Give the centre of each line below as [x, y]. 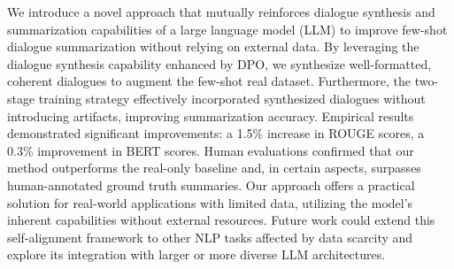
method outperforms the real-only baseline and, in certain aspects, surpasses [214, 168]
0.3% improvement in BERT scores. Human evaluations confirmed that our [211, 150]
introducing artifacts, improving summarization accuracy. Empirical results [211, 115]
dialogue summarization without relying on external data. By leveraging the [213, 46]
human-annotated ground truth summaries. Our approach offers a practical [211, 184]
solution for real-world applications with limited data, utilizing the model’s [210, 202]
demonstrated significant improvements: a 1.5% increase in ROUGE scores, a [216, 133]
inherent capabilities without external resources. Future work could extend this [221, 220]
